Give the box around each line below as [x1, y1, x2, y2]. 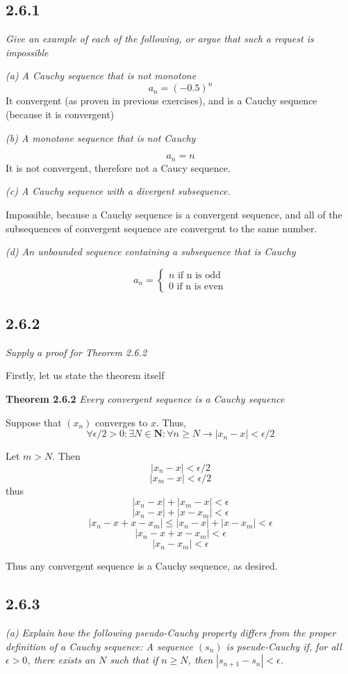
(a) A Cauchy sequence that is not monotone [6, 68, 197, 83]
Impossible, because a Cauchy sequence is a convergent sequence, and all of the [6, 207, 342, 221]
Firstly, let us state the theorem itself [6, 368, 165, 383]
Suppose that [6, 415, 62, 429]
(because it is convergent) [6, 107, 115, 122]
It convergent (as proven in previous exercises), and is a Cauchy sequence [6, 93, 317, 108]
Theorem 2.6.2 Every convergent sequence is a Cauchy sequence [6, 392, 285, 406]
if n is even [176, 282, 224, 292]
